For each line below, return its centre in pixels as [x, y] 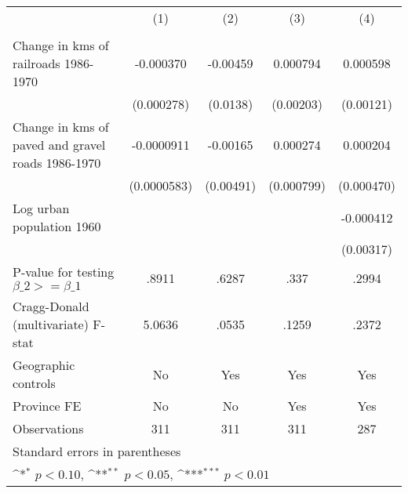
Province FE [47, 406]
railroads [36, 63]
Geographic [44, 365]
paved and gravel [59, 145]
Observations [48, 428]
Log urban [41, 208]
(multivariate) [51, 324]
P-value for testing [64, 272]
